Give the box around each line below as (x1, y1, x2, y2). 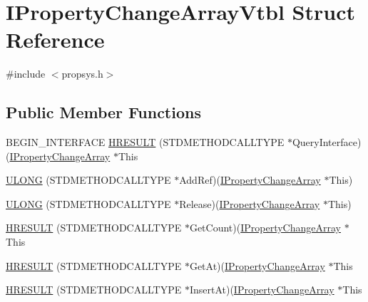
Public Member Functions (6, 101, 201, 123)
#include (6, 66, 46, 81)
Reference (6, 25, 105, 54)
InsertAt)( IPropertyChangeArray (189, 282, 334, 297)
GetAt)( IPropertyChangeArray (189, 258, 325, 273)
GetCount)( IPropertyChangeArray (189, 220, 341, 235)
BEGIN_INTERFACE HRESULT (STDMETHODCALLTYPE (6, 135, 285, 150)
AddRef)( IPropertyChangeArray (179, 172, 321, 187)
